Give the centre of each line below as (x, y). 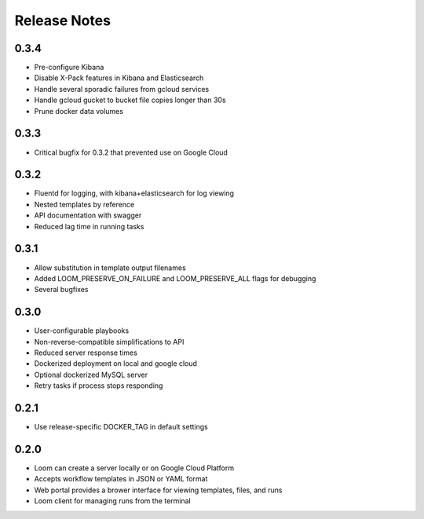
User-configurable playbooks (82, 331)
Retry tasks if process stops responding (99, 386)
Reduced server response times (86, 353)
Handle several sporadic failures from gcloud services (122, 89)
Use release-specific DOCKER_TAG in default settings (121, 427)
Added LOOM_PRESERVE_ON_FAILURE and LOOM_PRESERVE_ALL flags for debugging (175, 278)
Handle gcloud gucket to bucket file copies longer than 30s (130, 100)
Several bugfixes (61, 290)
